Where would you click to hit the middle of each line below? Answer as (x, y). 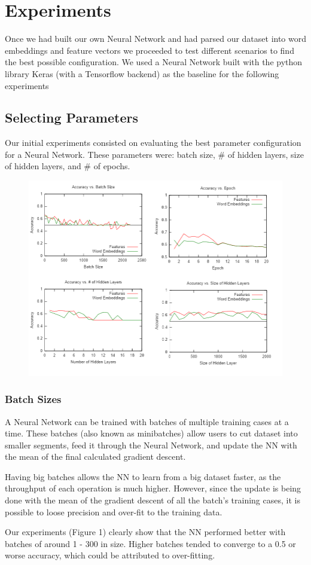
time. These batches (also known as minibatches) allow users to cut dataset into (151, 433)
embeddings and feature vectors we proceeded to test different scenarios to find (150, 50)
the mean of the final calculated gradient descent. (95, 456)
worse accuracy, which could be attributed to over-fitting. (110, 555)
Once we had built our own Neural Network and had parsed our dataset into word (156, 39)
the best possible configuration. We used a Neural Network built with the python (154, 62)
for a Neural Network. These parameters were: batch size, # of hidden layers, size (154, 154)
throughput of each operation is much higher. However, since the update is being (153, 488)
